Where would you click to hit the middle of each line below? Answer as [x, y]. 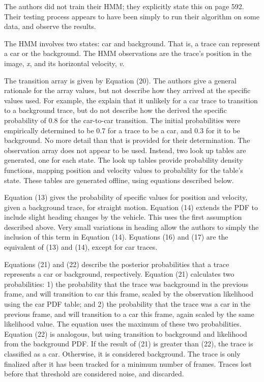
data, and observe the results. [50, 26]
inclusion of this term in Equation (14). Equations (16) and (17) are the [116, 237]
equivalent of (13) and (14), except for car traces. [81, 247]
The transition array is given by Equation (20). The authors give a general [120, 80]
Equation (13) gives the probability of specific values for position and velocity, [126, 197]
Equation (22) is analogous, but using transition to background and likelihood [126, 333]
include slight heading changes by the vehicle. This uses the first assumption [123, 217]
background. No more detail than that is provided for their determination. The [127, 140]
